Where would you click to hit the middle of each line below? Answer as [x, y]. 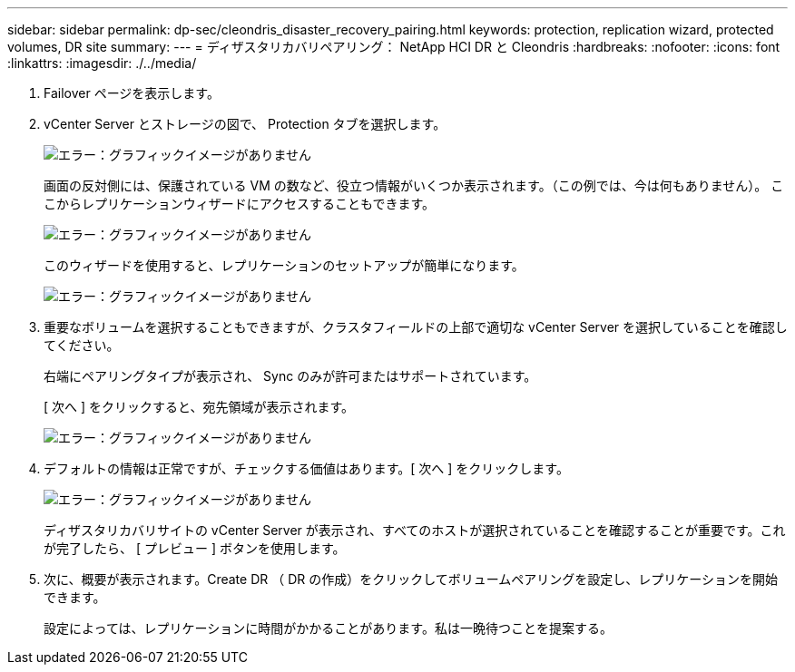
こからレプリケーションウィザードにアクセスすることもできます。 [240, 204]
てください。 [82, 345]
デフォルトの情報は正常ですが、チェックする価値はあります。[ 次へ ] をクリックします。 [306, 468]
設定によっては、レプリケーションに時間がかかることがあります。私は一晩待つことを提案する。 [328, 628]
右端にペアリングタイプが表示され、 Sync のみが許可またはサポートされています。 [290, 376]
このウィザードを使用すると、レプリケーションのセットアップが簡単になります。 [284, 265]
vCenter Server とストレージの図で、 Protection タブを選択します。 [245, 124]
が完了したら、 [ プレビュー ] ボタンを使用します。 [195, 548]
